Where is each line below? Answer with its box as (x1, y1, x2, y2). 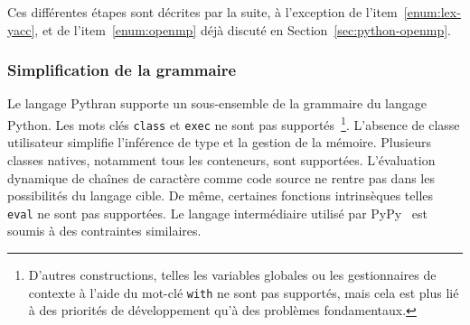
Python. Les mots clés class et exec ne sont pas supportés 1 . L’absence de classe (7, 113, 460, 134)
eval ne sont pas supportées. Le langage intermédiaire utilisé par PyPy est (7, 203, 428, 222)
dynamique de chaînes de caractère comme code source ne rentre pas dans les (7, 168, 435, 187)
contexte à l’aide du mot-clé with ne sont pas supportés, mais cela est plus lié (28, 283, 459, 302)
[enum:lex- (403, 3, 461, 21)
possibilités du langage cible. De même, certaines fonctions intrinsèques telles (7, 186, 434, 205)
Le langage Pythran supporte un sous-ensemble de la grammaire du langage (7, 94, 428, 113)
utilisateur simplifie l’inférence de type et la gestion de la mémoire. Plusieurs (7, 133, 431, 152)
